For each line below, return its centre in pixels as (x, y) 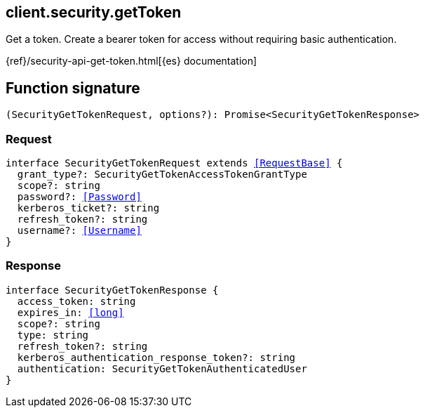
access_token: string (76, 301)
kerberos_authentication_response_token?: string (156, 357)
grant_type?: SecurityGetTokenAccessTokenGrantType (162, 175)
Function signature (73, 88)
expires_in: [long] (70, 312)
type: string (53, 335)
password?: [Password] (79, 197)
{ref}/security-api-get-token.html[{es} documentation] (131, 61)
